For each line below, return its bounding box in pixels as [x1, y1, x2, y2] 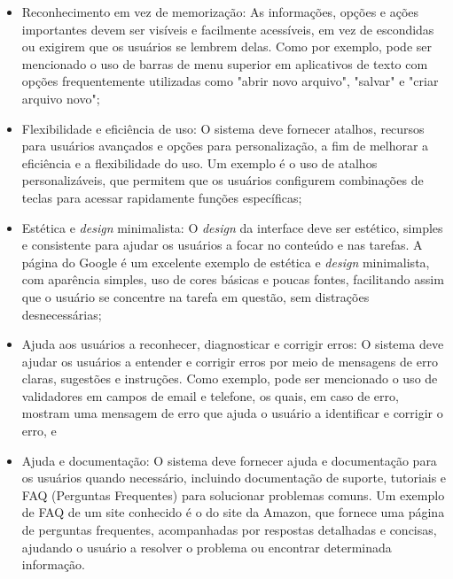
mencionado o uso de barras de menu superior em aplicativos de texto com [21, 54, 428, 73]
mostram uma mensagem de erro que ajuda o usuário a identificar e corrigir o [21, 404, 443, 422]
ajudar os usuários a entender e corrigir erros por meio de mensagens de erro [21, 351, 438, 370]
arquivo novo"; [21, 89, 100, 107]
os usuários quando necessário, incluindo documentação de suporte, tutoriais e [21, 468, 447, 487]
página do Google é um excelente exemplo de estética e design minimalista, [21, 252, 430, 271]
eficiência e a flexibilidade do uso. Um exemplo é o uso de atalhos [21, 153, 378, 172]
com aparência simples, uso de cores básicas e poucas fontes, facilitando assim [21, 270, 444, 289]
